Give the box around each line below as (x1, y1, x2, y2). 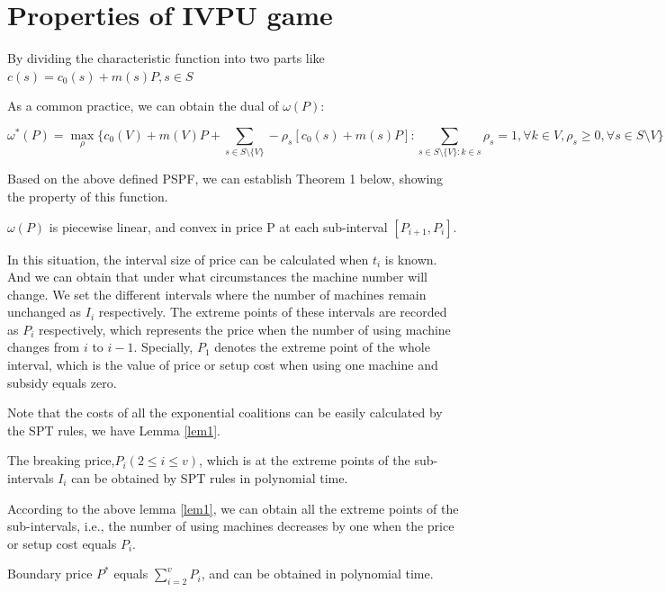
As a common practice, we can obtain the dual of (7, 96, 279, 115)
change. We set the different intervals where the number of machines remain (7, 284, 427, 303)
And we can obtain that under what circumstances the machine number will (7, 267, 427, 286)
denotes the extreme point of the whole (214, 337, 430, 356)
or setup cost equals (7, 534, 117, 552)
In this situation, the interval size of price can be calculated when (7, 249, 369, 268)
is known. (384, 249, 437, 268)
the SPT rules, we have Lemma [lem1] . (7, 420, 220, 439)
